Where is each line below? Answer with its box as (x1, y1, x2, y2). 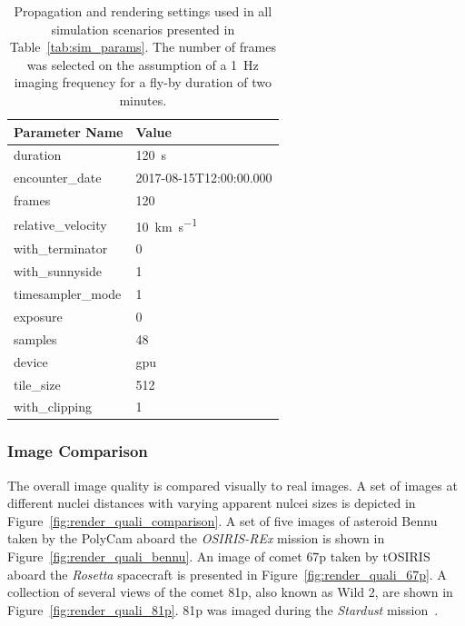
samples (14, 329, 57, 348)
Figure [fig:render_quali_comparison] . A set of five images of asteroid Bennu (7, 511, 438, 530)
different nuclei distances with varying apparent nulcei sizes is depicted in (7, 493, 416, 512)
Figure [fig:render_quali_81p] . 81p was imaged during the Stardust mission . (7, 600, 439, 619)
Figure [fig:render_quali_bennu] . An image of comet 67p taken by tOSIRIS (7, 547, 430, 566)
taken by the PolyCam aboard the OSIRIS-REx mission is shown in (7, 529, 385, 548)
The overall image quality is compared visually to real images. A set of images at (7, 475, 458, 494)
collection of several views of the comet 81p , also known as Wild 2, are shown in (7, 582, 453, 601)
